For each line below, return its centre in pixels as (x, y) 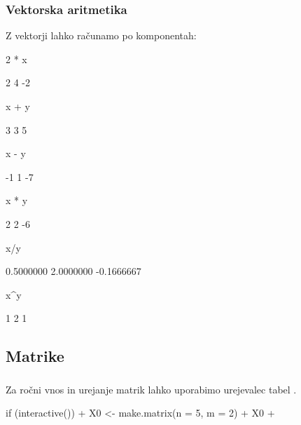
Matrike (35, 356)
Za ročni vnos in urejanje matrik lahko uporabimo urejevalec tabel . (151, 389)
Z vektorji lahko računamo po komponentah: (101, 35)
